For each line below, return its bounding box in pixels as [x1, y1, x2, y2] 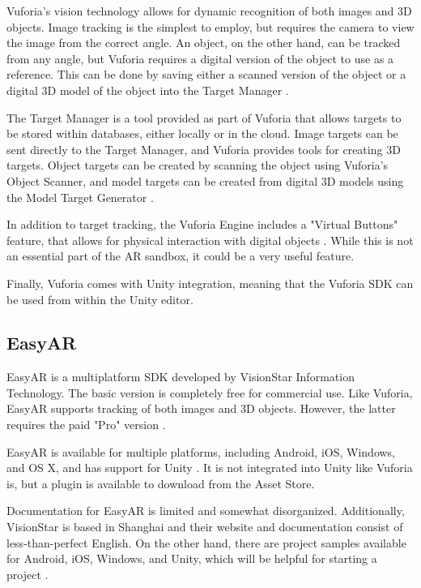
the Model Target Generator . [6, 188, 154, 205]
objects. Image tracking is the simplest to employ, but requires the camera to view [6, 18, 415, 35]
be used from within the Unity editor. [6, 290, 193, 307]
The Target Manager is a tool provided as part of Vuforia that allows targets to [6, 109, 402, 126]
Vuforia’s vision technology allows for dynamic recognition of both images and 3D [6, 2, 412, 19]
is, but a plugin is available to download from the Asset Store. [6, 474, 315, 491]
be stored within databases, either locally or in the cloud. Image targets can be [6, 125, 398, 142]
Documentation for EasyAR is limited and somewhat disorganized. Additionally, [6, 502, 405, 519]
